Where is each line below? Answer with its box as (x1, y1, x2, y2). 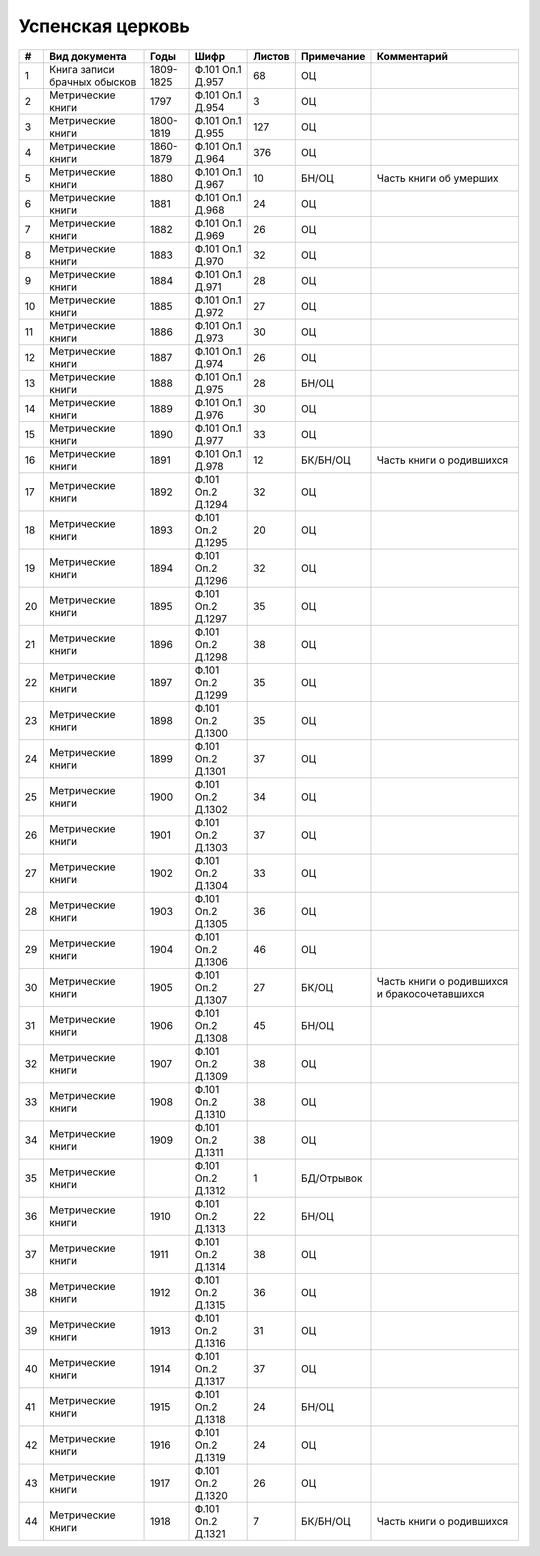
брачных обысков (48, 75, 137, 89)
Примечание (300, 49, 366, 63)
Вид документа (48, 49, 127, 63)
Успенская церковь (18, 15, 190, 37)
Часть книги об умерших (376, 171, 499, 185)
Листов (253, 49, 290, 63)
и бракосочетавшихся (376, 986, 485, 1000)
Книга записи (48, 62, 115, 76)
